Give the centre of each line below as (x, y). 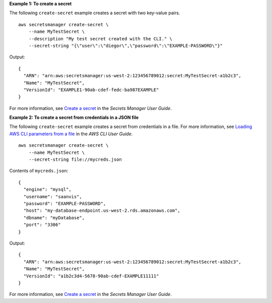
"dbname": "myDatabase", (54, 218)
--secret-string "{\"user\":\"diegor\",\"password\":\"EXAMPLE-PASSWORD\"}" (126, 46)
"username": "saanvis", (53, 196)
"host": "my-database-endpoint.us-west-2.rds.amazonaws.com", (102, 211)
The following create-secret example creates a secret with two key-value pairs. (95, 13)
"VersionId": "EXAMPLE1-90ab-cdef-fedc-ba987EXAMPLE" (91, 90)
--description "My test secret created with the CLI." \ (100, 39)
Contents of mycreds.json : (39, 171)
